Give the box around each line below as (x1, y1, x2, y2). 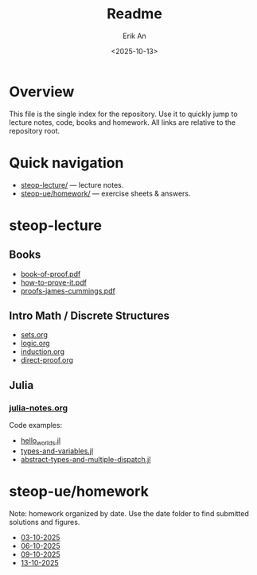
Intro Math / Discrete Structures (9, 309, 170, 323)
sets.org (20, 330, 49, 340)
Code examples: (9, 421, 63, 430)
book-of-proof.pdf (20, 269, 81, 278)
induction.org (20, 347, 64, 356)
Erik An (123, 31, 146, 41)
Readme (107, 5, 162, 23)
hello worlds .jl (20, 436, 61, 447)
